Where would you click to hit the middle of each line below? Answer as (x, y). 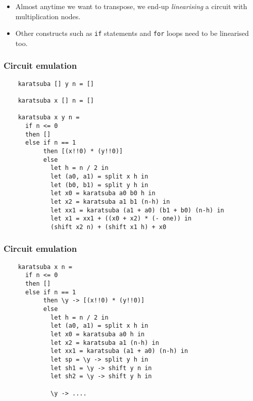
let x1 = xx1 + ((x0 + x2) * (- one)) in (121, 219)
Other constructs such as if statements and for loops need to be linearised (132, 33)
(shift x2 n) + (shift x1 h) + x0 (109, 227)
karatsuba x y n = (49, 118)
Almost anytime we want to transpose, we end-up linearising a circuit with (131, 6)
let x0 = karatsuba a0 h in (98, 334)
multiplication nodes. (48, 16)
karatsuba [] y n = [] (56, 84)
